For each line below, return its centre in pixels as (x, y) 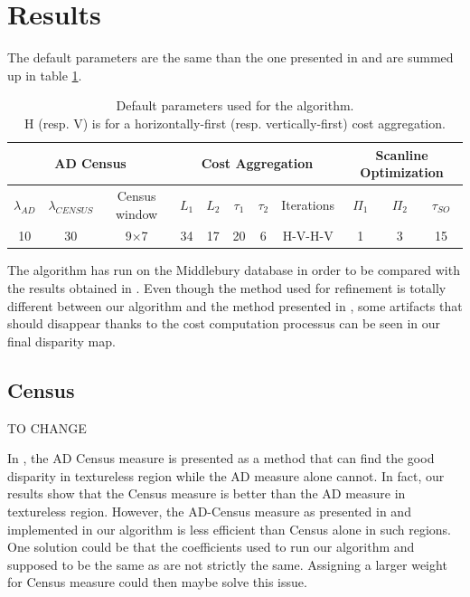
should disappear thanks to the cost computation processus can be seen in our (224, 323)
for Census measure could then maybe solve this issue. (157, 582)
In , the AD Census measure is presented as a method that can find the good (221, 458)
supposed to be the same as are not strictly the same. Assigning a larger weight (227, 564)
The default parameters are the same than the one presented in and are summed (230, 57)
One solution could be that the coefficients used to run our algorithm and (211, 547)
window (136, 213)
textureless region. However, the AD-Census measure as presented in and (209, 512)
